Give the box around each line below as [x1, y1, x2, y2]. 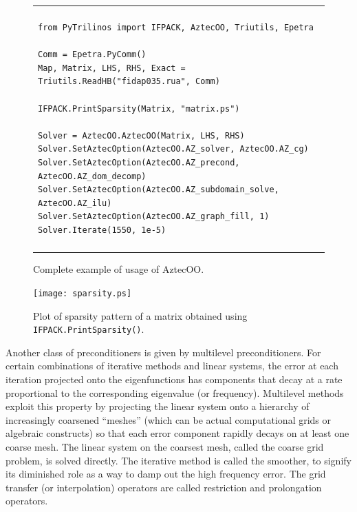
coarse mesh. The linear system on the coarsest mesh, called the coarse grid [6, 439, 324, 453]
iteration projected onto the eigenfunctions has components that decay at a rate [6, 371, 343, 386]
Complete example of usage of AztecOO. [33, 262, 204, 276]
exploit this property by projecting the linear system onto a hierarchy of [6, 399, 310, 413]
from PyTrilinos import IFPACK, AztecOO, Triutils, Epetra [38, 23, 314, 32]
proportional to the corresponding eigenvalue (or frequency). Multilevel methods [6, 385, 344, 400]
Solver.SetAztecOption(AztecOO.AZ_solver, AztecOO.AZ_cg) [38, 144, 309, 154]
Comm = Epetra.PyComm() [38, 50, 147, 60]
